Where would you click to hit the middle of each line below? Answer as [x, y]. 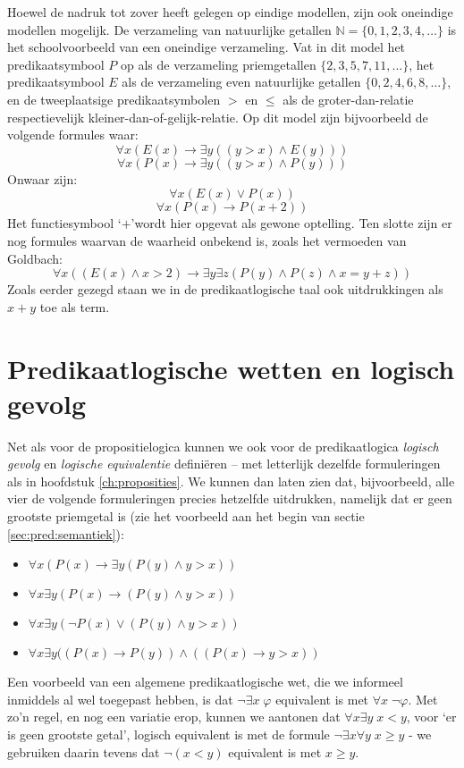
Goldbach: [35, 258]
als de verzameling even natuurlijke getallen [241, 82]
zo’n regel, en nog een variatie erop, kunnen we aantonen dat [174, 717]
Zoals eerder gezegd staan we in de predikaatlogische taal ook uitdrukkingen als [225, 289]
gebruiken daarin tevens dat [84, 751]
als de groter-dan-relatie [348, 99]
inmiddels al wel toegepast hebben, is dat [120, 699]
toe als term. [75, 306]
